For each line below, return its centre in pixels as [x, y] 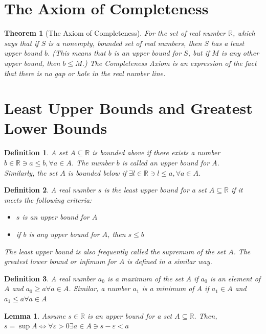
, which [244, 33]
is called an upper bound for [166, 162]
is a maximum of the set [145, 278]
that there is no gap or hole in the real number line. [85, 73]
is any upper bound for [64, 234]
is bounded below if [97, 172]
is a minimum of [168, 288]
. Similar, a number [99, 288]
